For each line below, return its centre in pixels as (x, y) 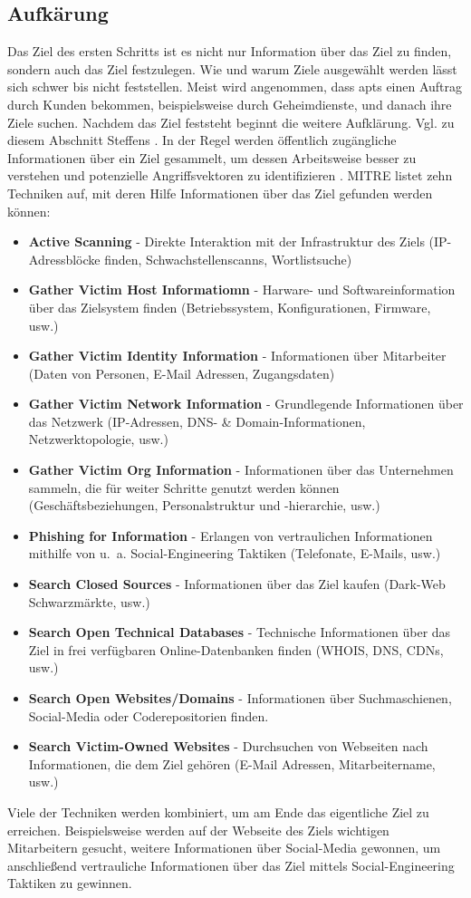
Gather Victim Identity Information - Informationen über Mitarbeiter (237, 356)
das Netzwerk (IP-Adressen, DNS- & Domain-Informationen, (197, 421)
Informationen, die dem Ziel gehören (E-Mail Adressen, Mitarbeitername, (232, 763)
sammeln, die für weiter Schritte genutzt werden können (184, 487)
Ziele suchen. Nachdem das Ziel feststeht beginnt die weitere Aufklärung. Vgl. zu (231, 122)
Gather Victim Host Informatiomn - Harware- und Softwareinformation (242, 290)
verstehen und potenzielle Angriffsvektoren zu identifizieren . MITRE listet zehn (230, 175)
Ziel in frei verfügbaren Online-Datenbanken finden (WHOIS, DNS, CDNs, (236, 649)
